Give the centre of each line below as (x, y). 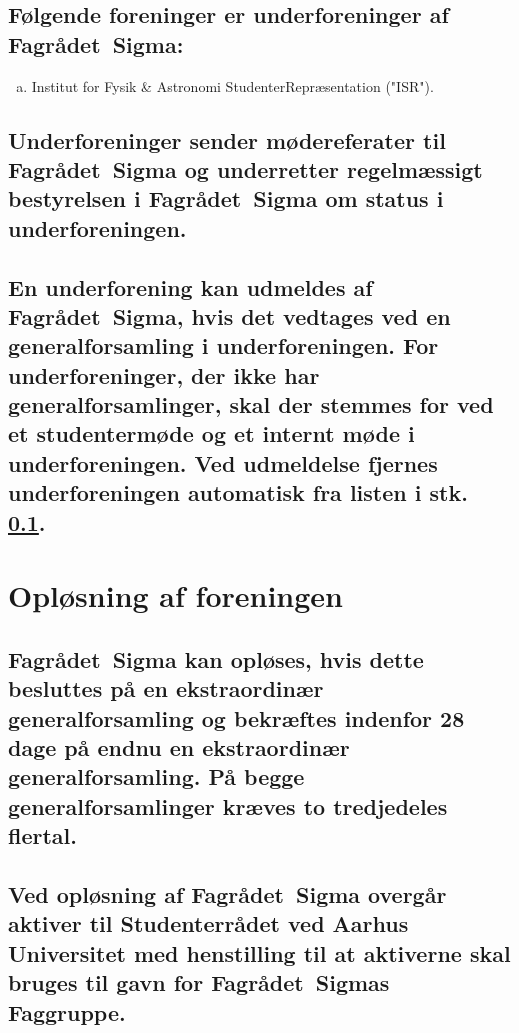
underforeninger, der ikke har (164, 374)
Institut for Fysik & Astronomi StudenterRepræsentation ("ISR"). (232, 85)
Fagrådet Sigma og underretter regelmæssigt (245, 168)
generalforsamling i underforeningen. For (223, 345)
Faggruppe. (67, 1011)
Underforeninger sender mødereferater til (227, 139)
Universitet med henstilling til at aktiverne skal (259, 952)
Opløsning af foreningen (175, 595)
